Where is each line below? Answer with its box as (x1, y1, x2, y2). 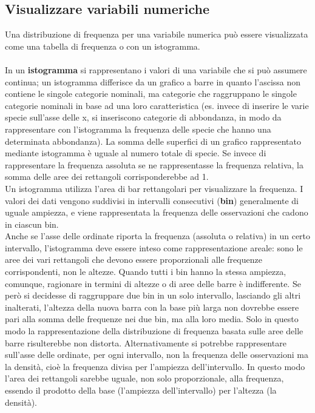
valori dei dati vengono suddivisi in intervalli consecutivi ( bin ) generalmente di (5, 194, 299, 206)
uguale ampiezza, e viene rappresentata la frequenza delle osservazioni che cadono (5, 206, 308, 219)
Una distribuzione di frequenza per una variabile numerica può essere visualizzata (5, 28, 308, 41)
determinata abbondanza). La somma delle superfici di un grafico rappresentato (5, 134, 301, 147)
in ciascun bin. (5, 217, 59, 230)
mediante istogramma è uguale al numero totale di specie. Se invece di (5, 147, 266, 159)
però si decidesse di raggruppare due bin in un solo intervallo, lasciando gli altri (5, 289, 301, 302)
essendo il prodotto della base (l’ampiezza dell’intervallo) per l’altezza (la (5, 384, 277, 397)
